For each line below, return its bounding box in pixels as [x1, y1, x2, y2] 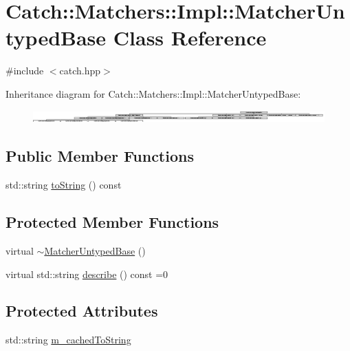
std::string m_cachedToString [6, 332, 131, 347]
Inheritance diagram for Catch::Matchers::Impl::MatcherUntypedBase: [6, 86, 301, 100]
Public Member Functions [6, 145, 194, 167]
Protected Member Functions [6, 211, 219, 233]
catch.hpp [59, 63, 101, 78]
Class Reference [113, 23, 267, 52]
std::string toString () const [6, 178, 122, 192]
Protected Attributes [6, 300, 158, 321]
